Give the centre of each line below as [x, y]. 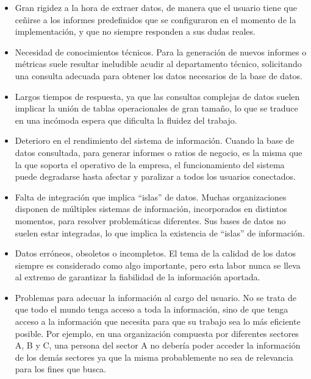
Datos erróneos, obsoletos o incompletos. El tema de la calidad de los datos [155, 253]
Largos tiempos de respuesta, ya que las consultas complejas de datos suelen [157, 96]
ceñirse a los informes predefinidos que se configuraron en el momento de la [155, 19]
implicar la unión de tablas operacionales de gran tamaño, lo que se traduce [156, 108]
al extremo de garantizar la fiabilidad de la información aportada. [138, 277]
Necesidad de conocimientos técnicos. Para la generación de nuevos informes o [161, 51]
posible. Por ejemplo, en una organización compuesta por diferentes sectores [157, 333]
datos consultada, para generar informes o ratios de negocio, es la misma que [159, 152]
